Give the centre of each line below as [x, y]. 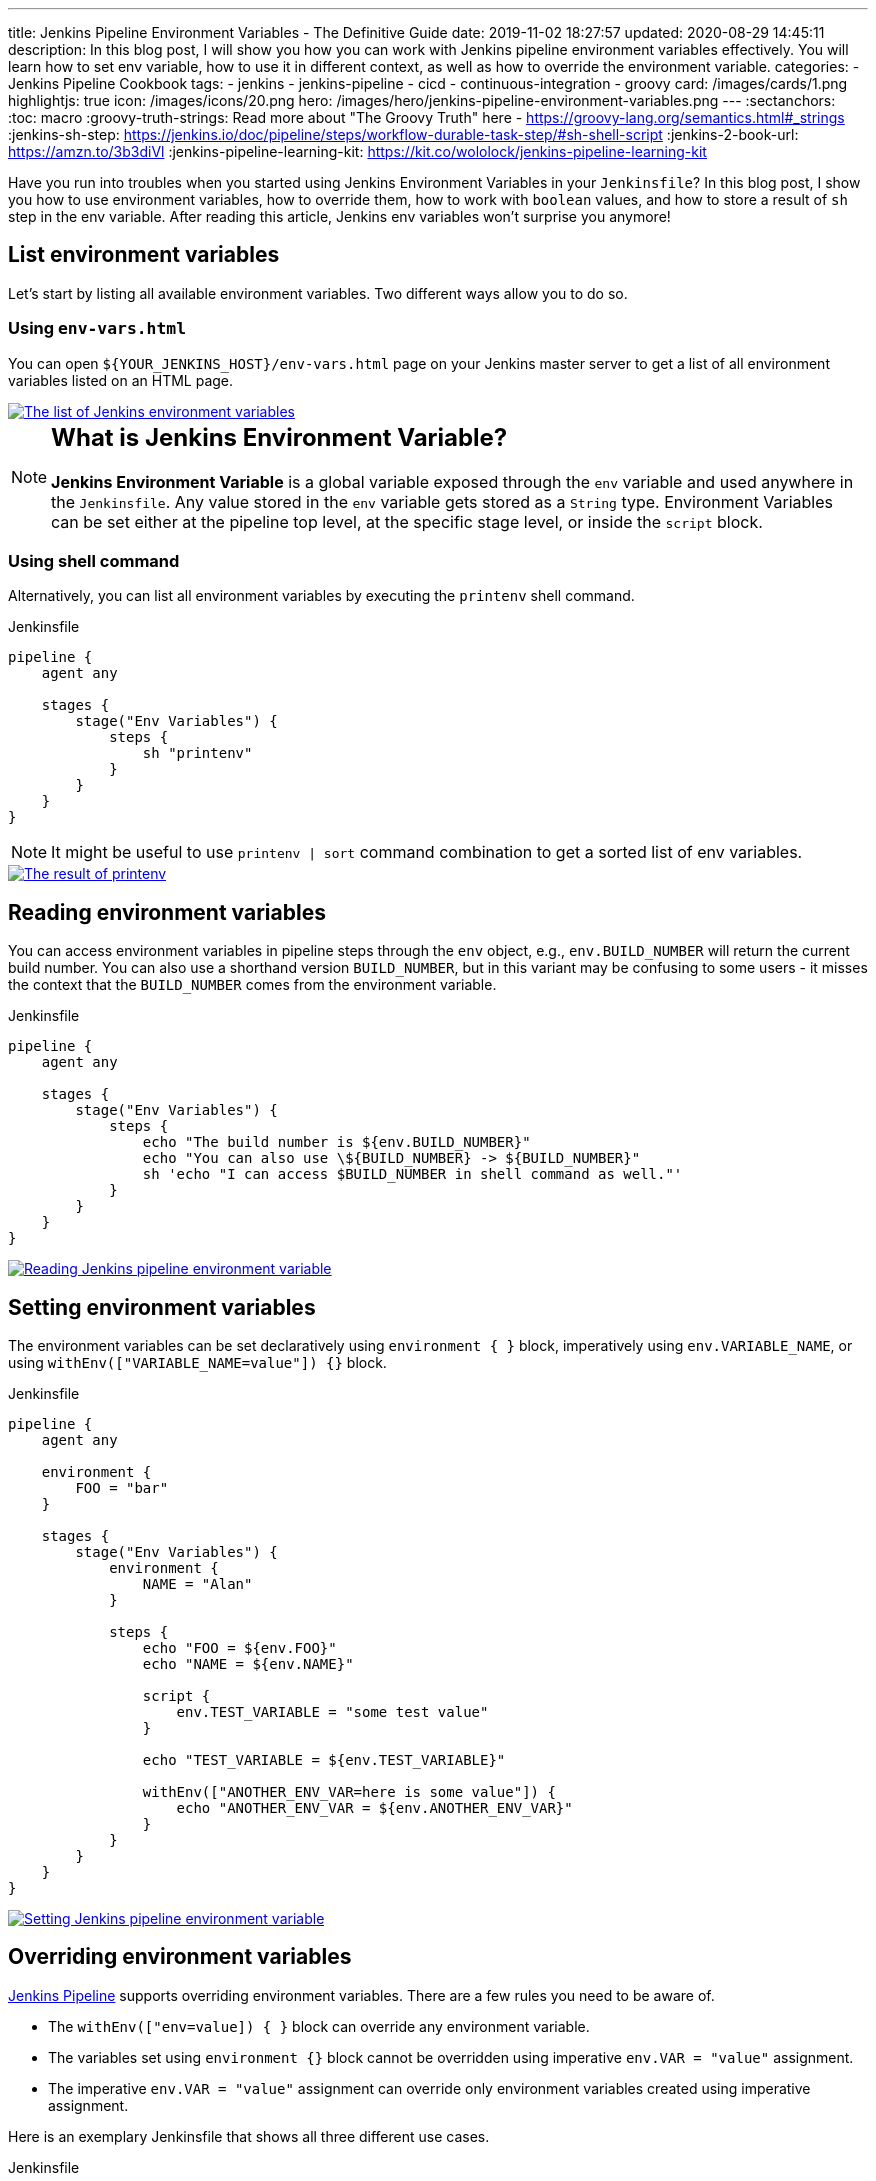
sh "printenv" [197, 753]
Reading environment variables [167, 912]
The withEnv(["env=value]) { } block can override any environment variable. [319, 2026]
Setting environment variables [162, 1307]
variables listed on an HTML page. [121, 380]
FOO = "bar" [122, 1487]
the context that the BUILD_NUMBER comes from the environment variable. [252, 985]
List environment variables [144, 255]
